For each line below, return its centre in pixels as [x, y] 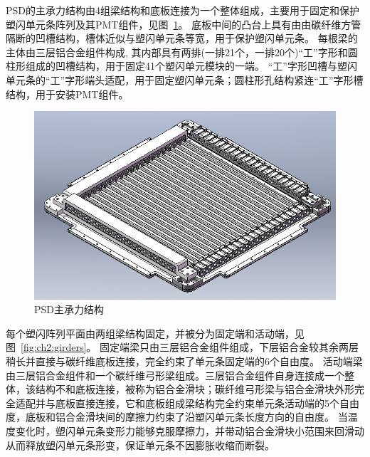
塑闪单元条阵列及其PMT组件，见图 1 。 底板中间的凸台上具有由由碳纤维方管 [184, 24]
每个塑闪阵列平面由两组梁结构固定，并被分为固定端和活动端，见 [155, 333]
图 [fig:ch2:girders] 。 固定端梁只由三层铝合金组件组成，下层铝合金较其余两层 [183, 347]
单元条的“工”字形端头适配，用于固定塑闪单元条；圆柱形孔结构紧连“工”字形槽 [185, 79]
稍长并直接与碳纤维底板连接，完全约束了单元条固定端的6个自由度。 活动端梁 [184, 361]
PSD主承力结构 [69, 309]
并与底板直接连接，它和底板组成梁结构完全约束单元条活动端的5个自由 [197, 403]
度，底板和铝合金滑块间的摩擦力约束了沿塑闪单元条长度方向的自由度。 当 [177, 417]
